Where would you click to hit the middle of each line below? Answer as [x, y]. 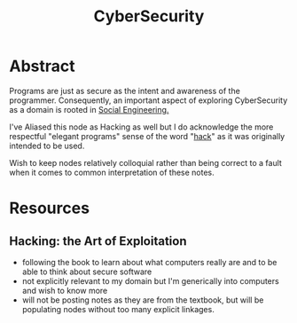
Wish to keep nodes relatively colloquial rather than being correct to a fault [145, 162]
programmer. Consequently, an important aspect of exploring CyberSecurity [148, 100]
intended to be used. [47, 146]
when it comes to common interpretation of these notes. [112, 172]
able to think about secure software [87, 272]
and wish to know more [65, 290]
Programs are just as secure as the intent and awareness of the [125, 91]
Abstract [42, 66]
